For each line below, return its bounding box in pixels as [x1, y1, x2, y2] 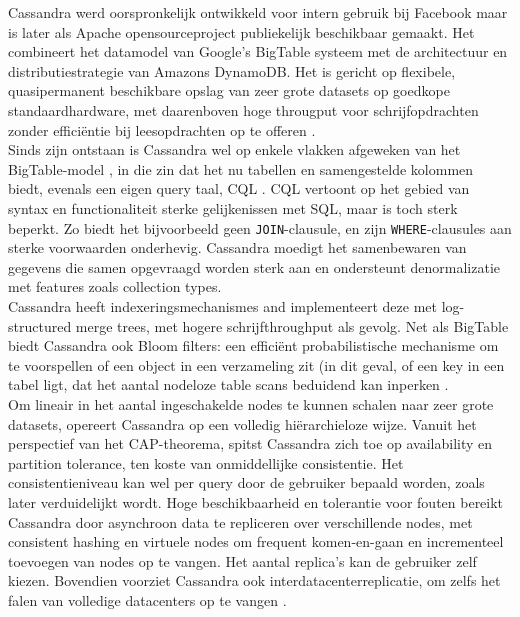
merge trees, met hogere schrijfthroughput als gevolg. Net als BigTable [75, 315, 509, 336]
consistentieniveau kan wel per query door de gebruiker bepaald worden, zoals [8, 472, 485, 493]
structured [8, 315, 72, 336]
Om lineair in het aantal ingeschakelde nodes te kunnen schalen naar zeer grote [8, 393, 494, 414]
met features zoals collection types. [8, 276, 222, 297]
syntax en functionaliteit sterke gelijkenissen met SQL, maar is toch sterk [8, 197, 458, 218]
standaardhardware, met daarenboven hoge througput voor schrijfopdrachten [8, 99, 479, 120]
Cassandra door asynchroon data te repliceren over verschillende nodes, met [8, 511, 473, 532]
